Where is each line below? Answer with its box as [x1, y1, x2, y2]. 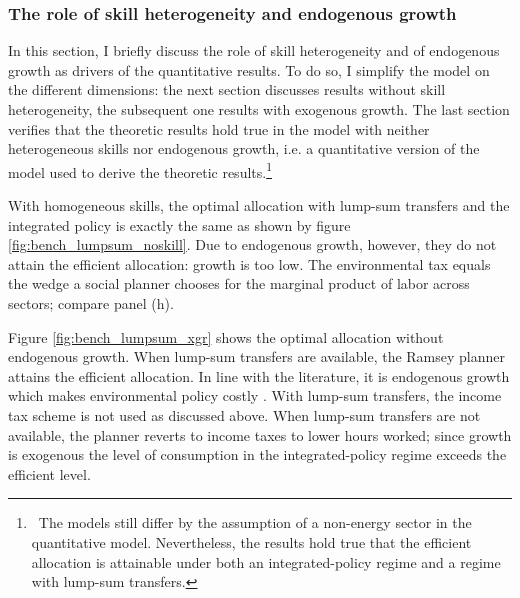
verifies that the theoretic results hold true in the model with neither [8, 118, 430, 139]
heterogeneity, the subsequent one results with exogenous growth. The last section [8, 99, 510, 119]
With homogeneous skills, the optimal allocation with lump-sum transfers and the [8, 195, 510, 216]
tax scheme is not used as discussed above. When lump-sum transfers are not [8, 404, 481, 425]
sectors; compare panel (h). [8, 293, 174, 313]
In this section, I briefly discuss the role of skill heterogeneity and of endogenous [8, 40, 500, 61]
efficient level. [8, 463, 91, 484]
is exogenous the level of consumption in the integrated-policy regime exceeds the [8, 444, 507, 465]
